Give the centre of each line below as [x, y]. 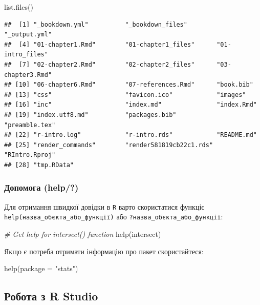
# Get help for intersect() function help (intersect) [83, 234]
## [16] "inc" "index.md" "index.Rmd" [131, 105]
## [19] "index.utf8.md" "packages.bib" [90, 115]
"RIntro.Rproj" [30, 155]
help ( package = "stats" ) [41, 268]
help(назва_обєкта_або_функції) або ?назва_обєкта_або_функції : [114, 217]
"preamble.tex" [30, 125]
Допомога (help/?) [41, 187]
